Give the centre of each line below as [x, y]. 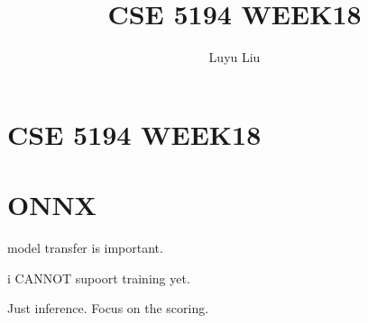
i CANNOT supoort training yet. [99, 278]
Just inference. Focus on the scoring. [108, 308]
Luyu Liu [235, 57]
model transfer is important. [85, 248]
